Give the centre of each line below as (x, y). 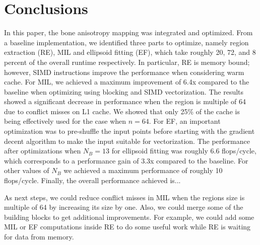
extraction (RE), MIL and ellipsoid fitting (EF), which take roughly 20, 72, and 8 (130, 52)
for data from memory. (39, 236)
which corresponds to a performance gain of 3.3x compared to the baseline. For (126, 160)
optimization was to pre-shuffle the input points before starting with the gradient (129, 131)
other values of (27, 170)
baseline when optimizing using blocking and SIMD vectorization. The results (124, 91)
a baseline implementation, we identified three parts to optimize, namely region (126, 42)
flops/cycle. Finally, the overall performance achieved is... (92, 180)
